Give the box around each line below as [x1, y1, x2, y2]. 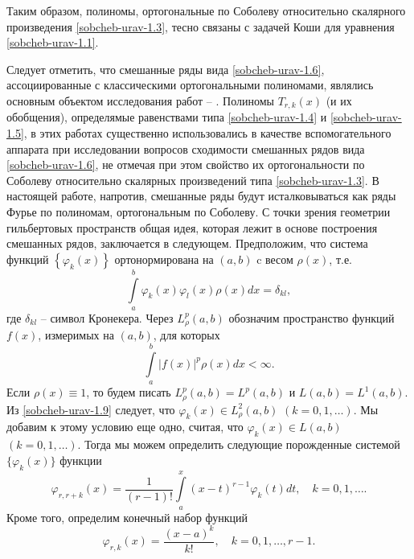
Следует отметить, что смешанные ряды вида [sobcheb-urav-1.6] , [6, 60, 325, 77]
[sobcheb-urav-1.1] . [6, 34, 99, 51]
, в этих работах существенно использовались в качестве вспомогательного [23, 125, 391, 142]
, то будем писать [86, 384, 171, 401]
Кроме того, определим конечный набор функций [6, 508, 248, 525]
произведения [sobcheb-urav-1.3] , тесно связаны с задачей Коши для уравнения [6, 18, 395, 35]
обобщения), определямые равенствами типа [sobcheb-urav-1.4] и [6, 109, 327, 125]
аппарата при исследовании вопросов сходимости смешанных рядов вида [6, 140, 365, 157]
